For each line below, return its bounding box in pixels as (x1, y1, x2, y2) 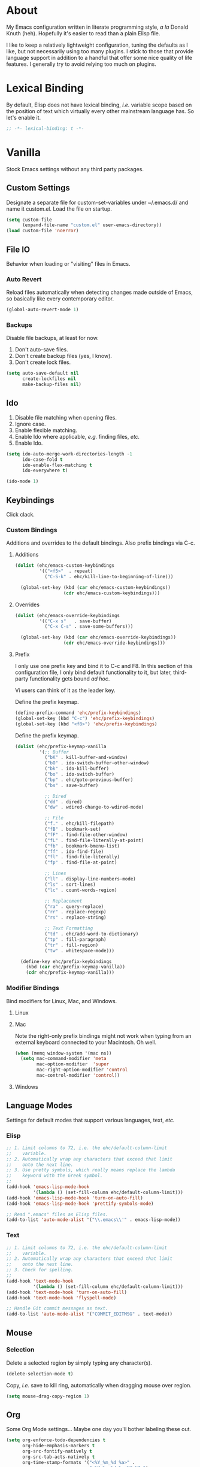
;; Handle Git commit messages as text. (6, 1305, 109, 1311)
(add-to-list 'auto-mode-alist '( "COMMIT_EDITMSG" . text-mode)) (6, 1311, 172, 1317)
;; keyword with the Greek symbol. (6, 1173, 103, 1179)
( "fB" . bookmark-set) (44, 827, 101, 833)
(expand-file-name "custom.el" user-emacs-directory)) (22, 222, 162, 228)
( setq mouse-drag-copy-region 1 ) (6, 1393, 90, 1399)
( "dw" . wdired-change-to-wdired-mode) (44, 804, 144, 810)
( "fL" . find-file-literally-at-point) (44, 837, 144, 843)
